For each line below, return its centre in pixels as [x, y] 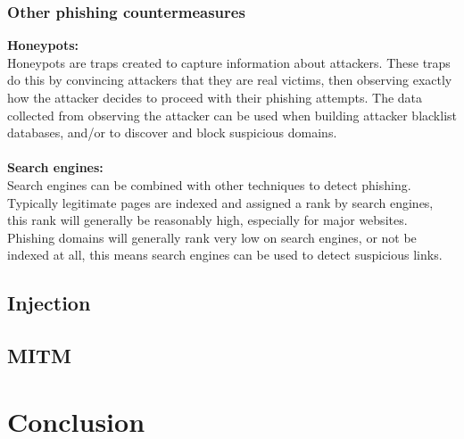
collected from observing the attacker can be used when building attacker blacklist [232, 115]
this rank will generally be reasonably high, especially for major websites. [207, 220]
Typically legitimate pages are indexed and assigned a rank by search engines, [220, 202]
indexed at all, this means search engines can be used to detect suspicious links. [225, 255]
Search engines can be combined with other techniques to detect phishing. [209, 184]
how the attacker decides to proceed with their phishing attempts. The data [215, 97]
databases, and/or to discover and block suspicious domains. [172, 133]
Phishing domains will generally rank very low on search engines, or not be [212, 237]
